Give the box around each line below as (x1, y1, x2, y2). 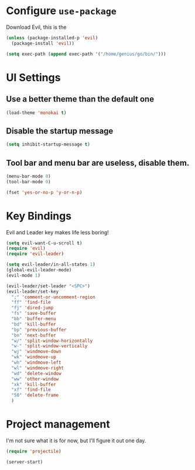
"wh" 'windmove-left (11, 360, 61, 365)
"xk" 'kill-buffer (11, 381, 57, 387)
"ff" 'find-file (11, 300, 51, 305)
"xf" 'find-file (11, 387, 51, 393)
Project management (6, 418, 110, 431)
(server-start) (6, 459, 43, 465)
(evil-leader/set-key (6, 288, 59, 294)
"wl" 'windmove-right (11, 365, 64, 371)
